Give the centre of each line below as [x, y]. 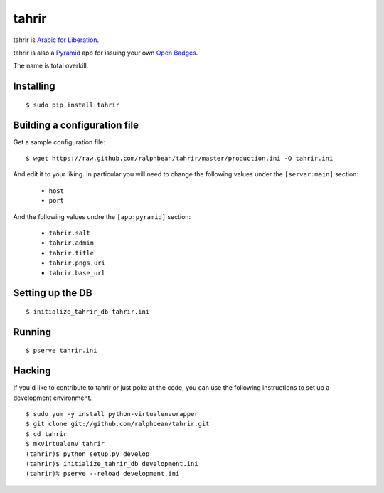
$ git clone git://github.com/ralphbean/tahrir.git [118, 424]
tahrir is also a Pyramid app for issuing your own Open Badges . [106, 53]
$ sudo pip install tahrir [73, 105]
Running [32, 332]
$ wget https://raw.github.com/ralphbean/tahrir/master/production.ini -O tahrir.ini [180, 159]
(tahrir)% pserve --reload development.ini [103, 474]
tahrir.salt [69, 233]
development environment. [53, 398]
